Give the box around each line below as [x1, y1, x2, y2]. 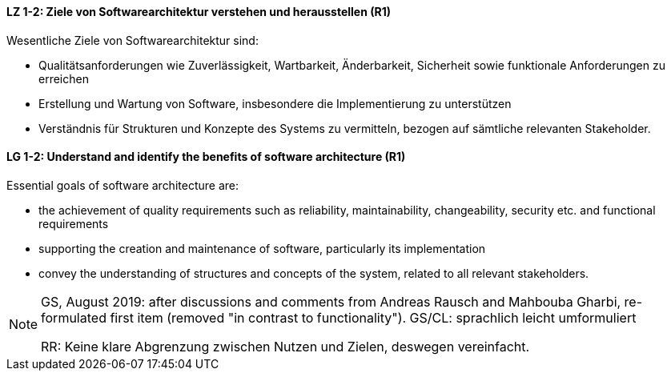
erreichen [38, 71, 89, 86]
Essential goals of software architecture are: [6, 178, 239, 192]
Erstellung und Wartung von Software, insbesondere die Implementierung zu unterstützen [38, 96, 512, 110]
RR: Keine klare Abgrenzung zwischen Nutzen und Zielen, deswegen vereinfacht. [41, 338, 530, 355]
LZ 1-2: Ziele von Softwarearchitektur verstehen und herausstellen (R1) [6, 5, 391, 18]
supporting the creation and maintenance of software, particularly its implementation [38, 241, 486, 255]
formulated [41, 309, 106, 326]
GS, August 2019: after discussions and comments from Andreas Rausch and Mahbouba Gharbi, [41, 293, 621, 310]
